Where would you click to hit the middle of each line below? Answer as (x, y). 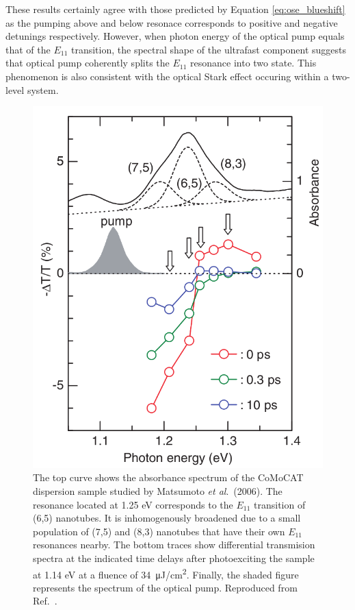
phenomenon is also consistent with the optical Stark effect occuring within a (167, 76)
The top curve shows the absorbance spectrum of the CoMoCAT (168, 477)
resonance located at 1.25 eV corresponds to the (133, 504)
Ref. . (45, 601)
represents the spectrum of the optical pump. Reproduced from (165, 587)
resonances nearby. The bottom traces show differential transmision (174, 545)
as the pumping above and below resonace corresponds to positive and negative (172, 22)
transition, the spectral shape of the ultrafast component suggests (208, 49)
